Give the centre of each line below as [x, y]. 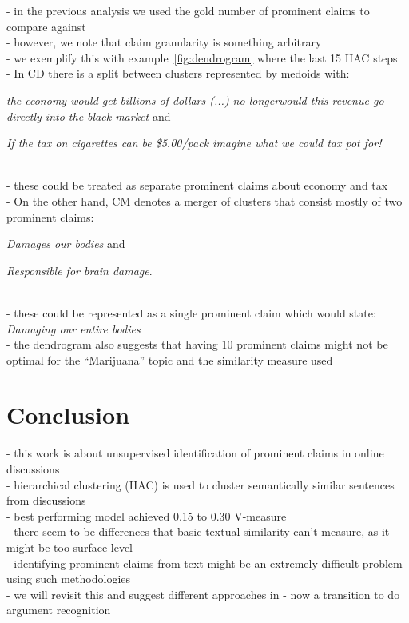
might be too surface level [69, 547]
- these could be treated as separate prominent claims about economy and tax [197, 185]
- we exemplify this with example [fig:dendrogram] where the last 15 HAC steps [202, 57]
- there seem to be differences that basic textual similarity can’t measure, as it [198, 531]
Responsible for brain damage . [79, 270]
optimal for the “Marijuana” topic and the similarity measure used [170, 359]
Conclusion [68, 415]
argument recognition [59, 610]
